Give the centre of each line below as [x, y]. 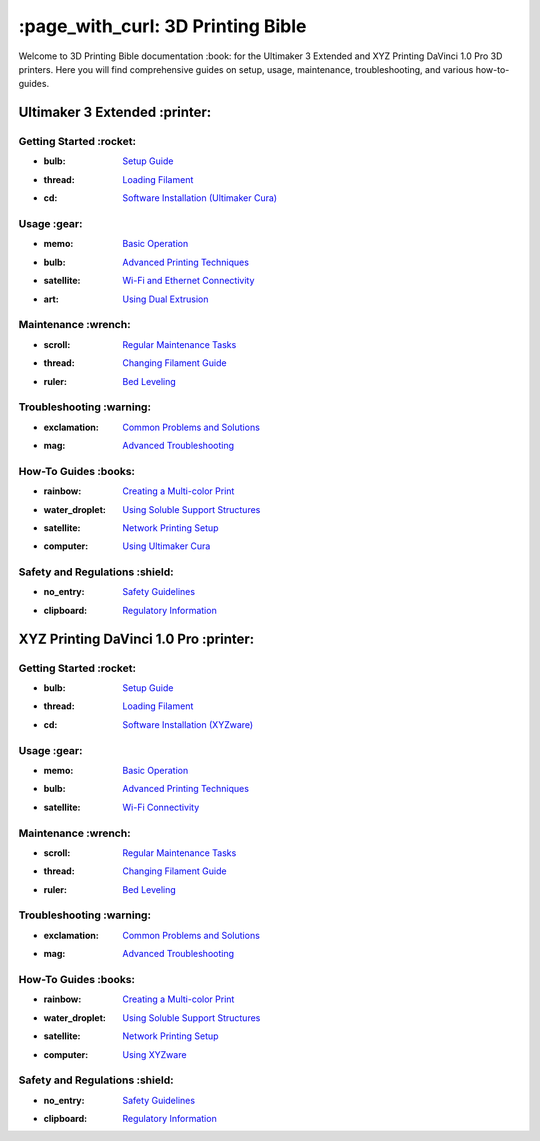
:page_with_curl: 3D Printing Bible [162, 26]
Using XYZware [154, 1054]
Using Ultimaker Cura [166, 546]
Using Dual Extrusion [165, 299]
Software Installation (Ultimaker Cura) [200, 198]
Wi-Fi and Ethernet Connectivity [188, 281]
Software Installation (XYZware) [188, 724]
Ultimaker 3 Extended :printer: [115, 112]
